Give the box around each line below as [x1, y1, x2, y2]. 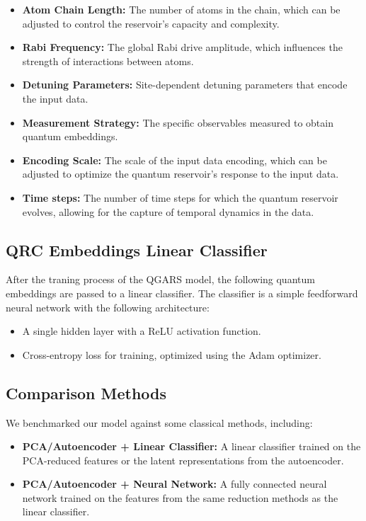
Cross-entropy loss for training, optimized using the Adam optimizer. [22, 347, 321, 362]
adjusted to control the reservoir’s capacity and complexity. [22, 16, 280, 30]
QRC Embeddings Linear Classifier [6, 239, 268, 260]
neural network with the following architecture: [6, 299, 210, 314]
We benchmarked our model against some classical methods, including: [6, 415, 313, 430]
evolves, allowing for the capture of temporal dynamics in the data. [22, 204, 314, 219]
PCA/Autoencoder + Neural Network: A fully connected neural [22, 476, 327, 491]
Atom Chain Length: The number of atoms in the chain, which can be [22, 2, 341, 16]
